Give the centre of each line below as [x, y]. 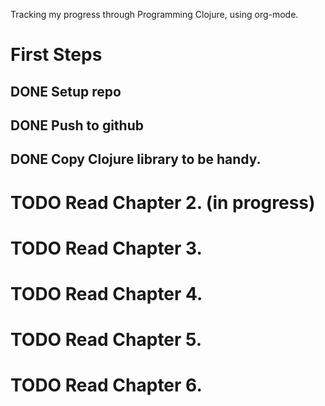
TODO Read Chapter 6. [106, 385]
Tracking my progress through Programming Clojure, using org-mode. [154, 14]
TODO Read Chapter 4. [106, 293]
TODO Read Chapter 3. [106, 248]
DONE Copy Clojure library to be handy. [136, 159]
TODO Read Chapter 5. [106, 340]
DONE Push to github [77, 125]
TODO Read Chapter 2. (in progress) [163, 202]
